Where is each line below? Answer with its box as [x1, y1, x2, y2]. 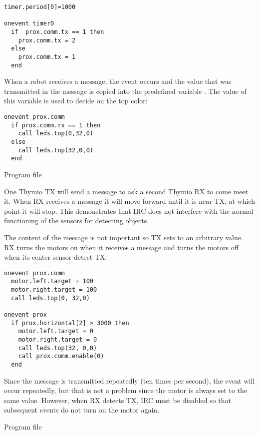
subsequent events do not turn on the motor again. [4, 405, 160, 415]
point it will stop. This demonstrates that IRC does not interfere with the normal [4, 205, 254, 216]
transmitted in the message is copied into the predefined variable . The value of [4, 85, 247, 96]
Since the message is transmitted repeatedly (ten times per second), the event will [4, 375, 255, 386]
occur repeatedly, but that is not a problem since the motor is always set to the [4, 385, 248, 396]
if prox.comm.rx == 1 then [11, 121, 101, 129]
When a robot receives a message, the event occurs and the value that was [4, 76, 232, 86]
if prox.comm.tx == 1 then [11, 28, 104, 35]
